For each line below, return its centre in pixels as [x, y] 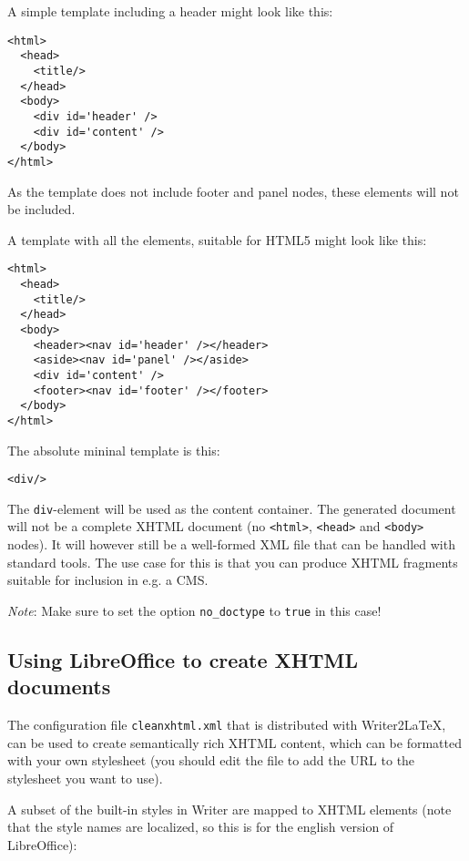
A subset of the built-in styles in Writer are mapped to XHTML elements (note [229, 809]
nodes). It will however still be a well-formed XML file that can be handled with [231, 544]
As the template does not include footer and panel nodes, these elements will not [233, 191]
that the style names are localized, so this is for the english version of [201, 827]
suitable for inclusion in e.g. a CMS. [108, 580]
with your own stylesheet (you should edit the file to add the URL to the [211, 760]
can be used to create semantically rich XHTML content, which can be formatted [234, 742]
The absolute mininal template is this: [114, 450]
